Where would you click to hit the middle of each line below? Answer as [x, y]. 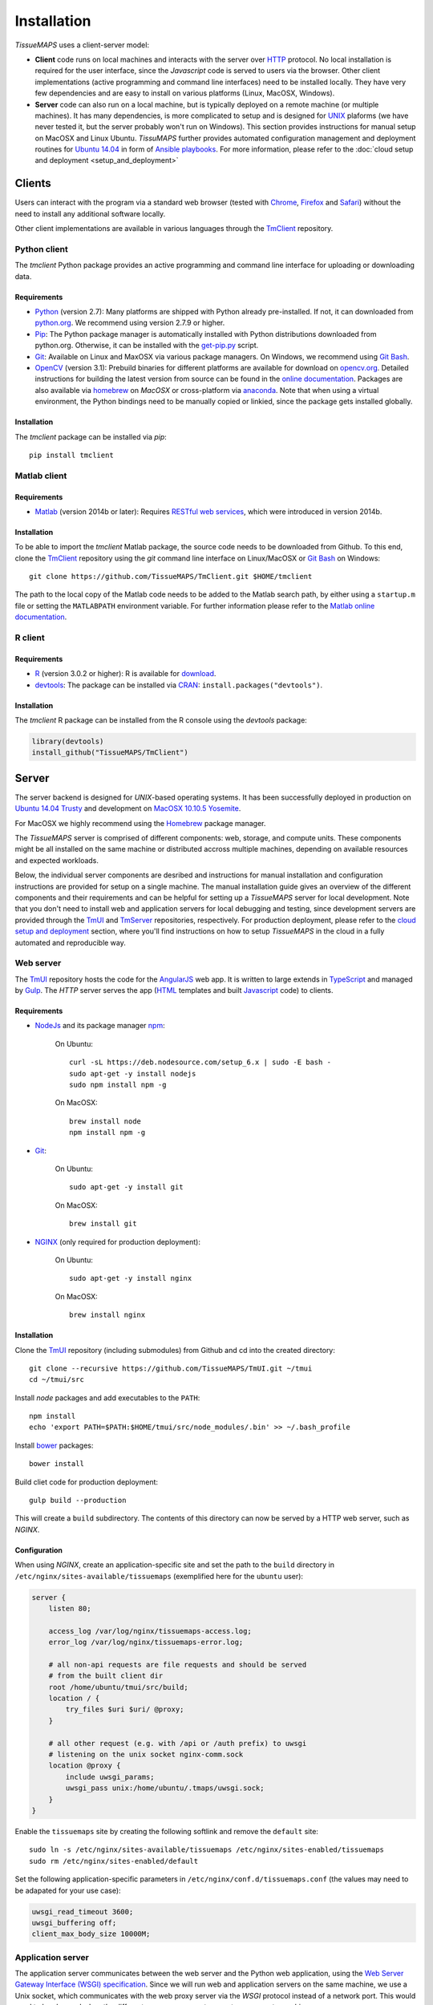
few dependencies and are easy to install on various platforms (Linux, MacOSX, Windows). [185, 93]
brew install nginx [107, 1315]
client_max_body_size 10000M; [91, 1934]
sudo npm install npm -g [118, 1085]
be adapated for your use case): [68, 1890]
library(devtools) [68, 741]
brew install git [103, 1224]
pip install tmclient [71, 455]
